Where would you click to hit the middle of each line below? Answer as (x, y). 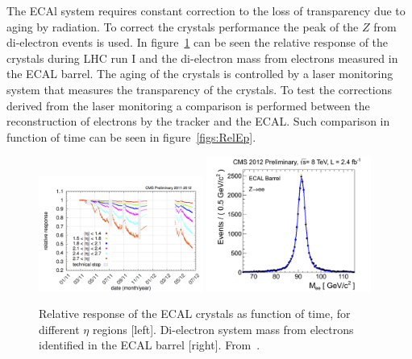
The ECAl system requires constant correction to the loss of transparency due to (206, 10)
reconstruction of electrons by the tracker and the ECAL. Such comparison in (198, 121)
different (59, 329)
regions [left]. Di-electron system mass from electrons (223, 329)
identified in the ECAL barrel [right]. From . (150, 345)
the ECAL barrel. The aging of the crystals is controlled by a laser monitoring (200, 74)
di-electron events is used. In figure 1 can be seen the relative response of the (198, 42)
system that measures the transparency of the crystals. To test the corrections (200, 89)
